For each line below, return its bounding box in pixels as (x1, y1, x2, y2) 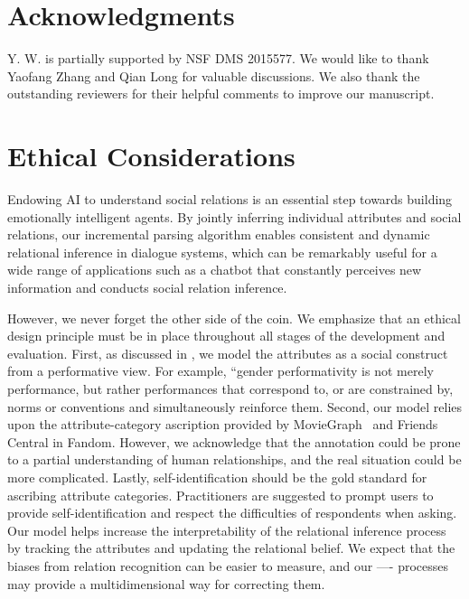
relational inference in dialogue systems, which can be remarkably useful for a (7, 242, 437, 261)
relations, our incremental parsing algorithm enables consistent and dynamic (7, 225, 430, 244)
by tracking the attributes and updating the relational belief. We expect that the (7, 538, 455, 557)
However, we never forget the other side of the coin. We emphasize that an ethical (7, 308, 461, 327)
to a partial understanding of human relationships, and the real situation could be (7, 450, 462, 469)
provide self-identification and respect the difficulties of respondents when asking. (7, 503, 457, 522)
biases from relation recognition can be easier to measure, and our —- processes (7, 556, 449, 575)
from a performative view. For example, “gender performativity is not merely (7, 361, 434, 380)
